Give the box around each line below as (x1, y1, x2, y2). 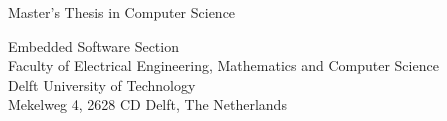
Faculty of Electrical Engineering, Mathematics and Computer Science (8, 55, 439, 76)
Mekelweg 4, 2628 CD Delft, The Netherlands (8, 94, 287, 115)
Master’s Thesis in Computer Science (8, 2, 236, 22)
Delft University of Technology (8, 74, 196, 95)
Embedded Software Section (8, 35, 179, 56)
